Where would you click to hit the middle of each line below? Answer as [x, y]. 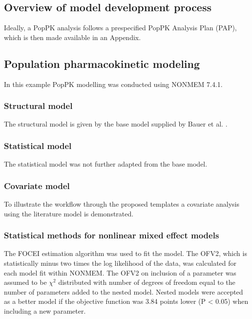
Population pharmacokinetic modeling [102, 63]
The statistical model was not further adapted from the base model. [106, 164]
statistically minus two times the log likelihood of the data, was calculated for [120, 263]
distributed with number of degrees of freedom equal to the [147, 282]
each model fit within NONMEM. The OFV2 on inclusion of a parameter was [120, 272]
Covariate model [37, 185]
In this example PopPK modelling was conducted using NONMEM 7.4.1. [113, 84]
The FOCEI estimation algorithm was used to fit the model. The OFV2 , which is [126, 253]
